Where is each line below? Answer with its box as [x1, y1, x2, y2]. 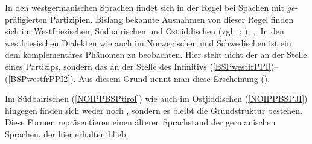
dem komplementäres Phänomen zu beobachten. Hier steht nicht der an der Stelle [5, 48, 307, 61]
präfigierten [5, 13, 48, 25]
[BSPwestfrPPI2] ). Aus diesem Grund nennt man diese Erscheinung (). [8, 72, 270, 84]
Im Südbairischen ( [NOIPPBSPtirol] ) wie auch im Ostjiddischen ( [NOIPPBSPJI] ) [5, 92, 308, 105]
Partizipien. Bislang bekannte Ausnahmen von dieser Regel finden [49, 13, 294, 25]
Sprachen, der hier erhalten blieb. [5, 127, 129, 140]
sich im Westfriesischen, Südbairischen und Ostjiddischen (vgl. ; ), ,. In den [5, 25, 284, 37]
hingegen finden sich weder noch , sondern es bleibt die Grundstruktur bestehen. [5, 104, 303, 116]
